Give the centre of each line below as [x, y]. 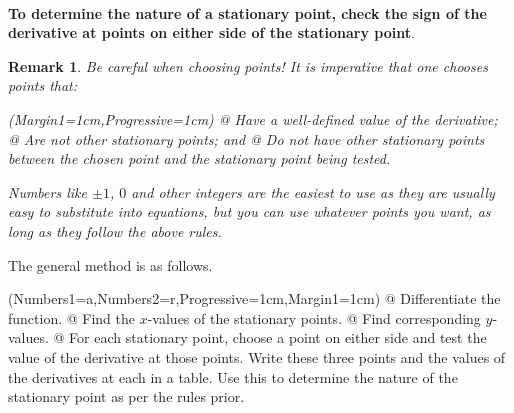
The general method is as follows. [110, 264]
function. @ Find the [72, 317]
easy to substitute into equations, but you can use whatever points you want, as [249, 211]
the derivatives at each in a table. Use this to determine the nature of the [233, 376]
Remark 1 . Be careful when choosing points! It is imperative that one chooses [248, 65]
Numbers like [47, 191]
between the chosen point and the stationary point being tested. [199, 158]
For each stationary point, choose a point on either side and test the [278, 337]
